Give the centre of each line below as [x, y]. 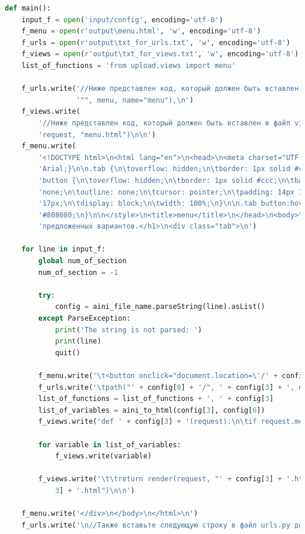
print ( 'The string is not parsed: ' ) [128, 330]
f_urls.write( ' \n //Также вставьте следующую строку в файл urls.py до [162, 525]
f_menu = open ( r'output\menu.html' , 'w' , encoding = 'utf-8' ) [141, 31]
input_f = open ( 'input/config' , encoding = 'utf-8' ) [122, 20]
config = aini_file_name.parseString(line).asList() [160, 307]
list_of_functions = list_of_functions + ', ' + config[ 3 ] [156, 399]
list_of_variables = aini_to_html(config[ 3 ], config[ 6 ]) [152, 410]
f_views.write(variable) [103, 456]
